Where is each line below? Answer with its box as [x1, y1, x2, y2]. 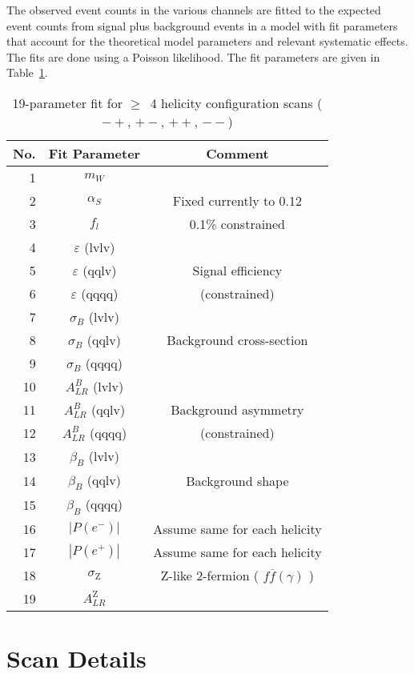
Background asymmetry [171, 399, 304, 419]
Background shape [186, 471, 289, 490]
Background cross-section [167, 330, 308, 349]
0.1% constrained [189, 214, 286, 233]
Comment [206, 143, 269, 162]
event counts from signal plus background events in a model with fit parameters [6, 17, 398, 34]
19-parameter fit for [12, 93, 123, 112]
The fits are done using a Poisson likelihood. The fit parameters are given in [6, 48, 380, 65]
